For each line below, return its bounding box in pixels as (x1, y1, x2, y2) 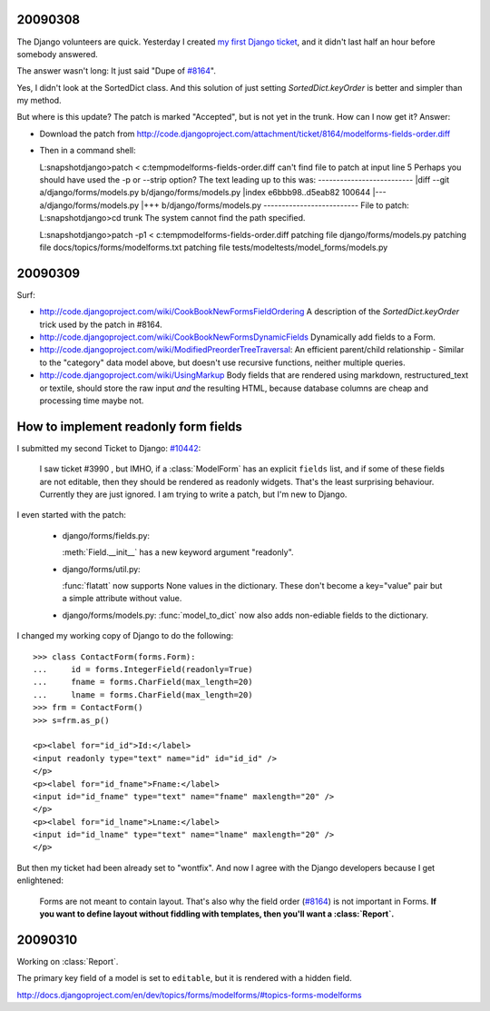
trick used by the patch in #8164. (39, 319, 162, 330)
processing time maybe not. (39, 395, 144, 406)
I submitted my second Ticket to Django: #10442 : (16, 442, 201, 453)
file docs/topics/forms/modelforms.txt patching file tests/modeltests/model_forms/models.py (39, 242, 388, 253)
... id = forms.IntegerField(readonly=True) (33, 664, 253, 674)
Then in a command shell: (39, 145, 136, 156)
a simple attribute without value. (62, 593, 182, 604)
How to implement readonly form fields (16, 419, 242, 434)
